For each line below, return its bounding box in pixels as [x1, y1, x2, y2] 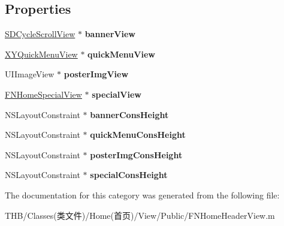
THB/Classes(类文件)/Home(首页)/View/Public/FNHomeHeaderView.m [5, 209, 275, 221]
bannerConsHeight [90, 108, 169, 120]
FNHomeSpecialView [5, 88, 82, 100]
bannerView [84, 28, 135, 40]
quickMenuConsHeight [90, 128, 186, 141]
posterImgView [64, 68, 129, 80]
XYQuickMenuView [5, 47, 78, 60]
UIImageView [5, 68, 55, 80]
